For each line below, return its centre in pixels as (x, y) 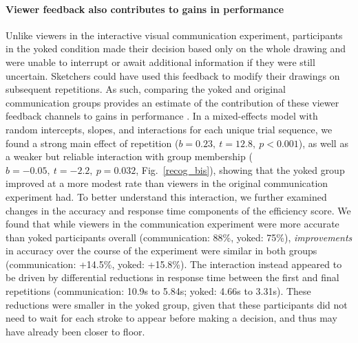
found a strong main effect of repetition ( (92, 143)
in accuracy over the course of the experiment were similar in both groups (161, 251)
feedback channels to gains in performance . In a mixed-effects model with (162, 116)
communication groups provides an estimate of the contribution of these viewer (172, 102)
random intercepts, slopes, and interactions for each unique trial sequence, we (169, 129)
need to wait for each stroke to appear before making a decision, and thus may (171, 318)
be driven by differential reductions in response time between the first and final (172, 277)
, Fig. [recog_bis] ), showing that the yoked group (240, 169)
